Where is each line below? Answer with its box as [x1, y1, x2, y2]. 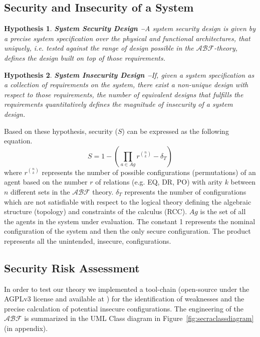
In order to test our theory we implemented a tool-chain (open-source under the [4, 283, 249, 294]
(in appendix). [4, 323, 48, 333]
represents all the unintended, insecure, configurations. [4, 235, 171, 246]
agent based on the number [4, 177, 88, 187]
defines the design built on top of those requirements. [4, 52, 166, 63]
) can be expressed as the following [122, 125, 229, 136]
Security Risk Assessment [4, 260, 140, 275]
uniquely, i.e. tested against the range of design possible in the [4, 43, 194, 53]
